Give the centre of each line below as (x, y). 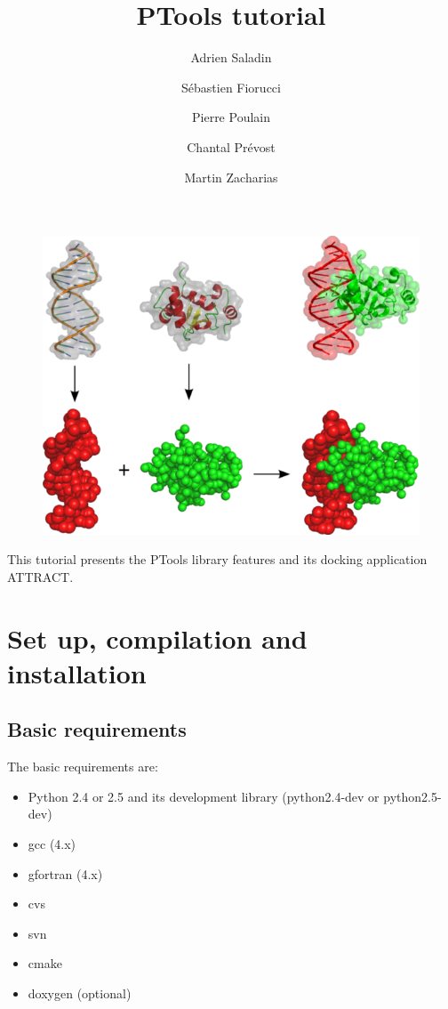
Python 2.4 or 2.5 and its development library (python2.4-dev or (204, 796)
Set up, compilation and (157, 638)
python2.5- (412, 796)
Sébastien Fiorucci (231, 87)
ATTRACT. (40, 576)
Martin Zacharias (231, 177)
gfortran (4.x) (65, 873)
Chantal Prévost (231, 146)
